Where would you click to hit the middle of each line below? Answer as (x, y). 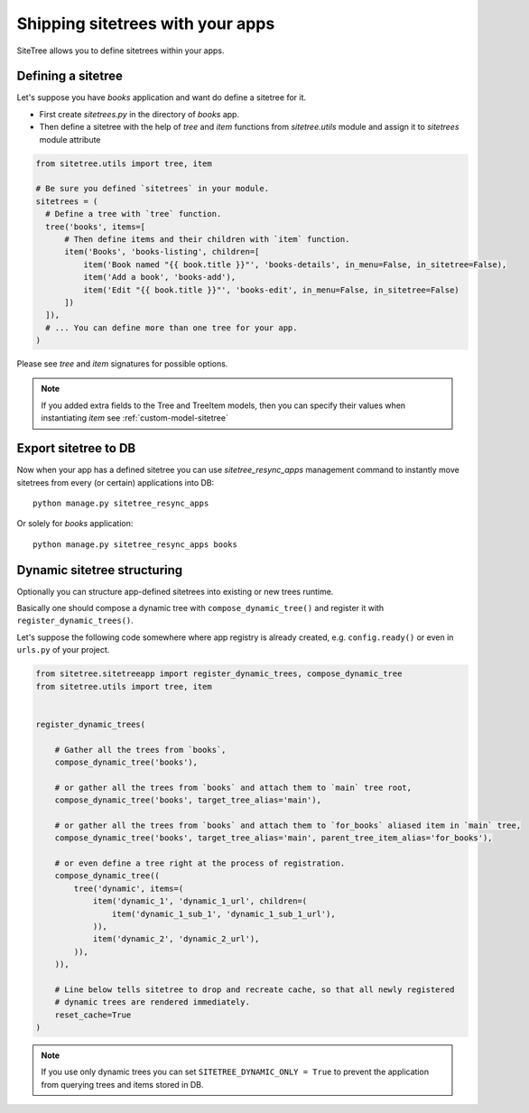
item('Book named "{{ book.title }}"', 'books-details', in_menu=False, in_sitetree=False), (295, 264)
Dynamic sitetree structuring (100, 570)
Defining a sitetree (70, 76)
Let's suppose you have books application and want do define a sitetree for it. (162, 97)
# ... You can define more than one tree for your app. (172, 328)
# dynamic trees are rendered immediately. (152, 1002)
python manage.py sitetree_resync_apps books (135, 544)
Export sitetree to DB (76, 448)
